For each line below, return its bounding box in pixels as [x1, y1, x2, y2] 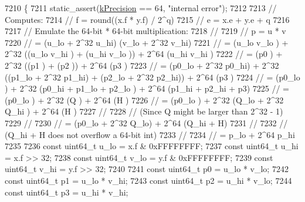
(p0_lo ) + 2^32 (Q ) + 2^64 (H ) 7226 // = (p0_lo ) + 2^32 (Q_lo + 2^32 [5, 93, 284, 106]
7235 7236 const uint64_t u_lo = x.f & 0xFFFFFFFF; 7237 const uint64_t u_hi [5, 140, 299, 152]
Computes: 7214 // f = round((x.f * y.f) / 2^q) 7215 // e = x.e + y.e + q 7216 [5, 13, 290, 25]
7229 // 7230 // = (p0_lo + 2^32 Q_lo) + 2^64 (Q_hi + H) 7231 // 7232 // [5, 116, 288, 129]
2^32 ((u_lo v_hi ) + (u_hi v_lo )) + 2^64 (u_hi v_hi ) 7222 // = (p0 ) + [5, 48, 283, 60]
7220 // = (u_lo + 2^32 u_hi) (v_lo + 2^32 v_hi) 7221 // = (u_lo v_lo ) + [5, 36, 289, 48]
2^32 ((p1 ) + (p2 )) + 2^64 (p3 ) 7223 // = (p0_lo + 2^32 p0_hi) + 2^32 [5, 59, 279, 71]
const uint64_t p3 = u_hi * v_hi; [5, 186, 128, 198]
